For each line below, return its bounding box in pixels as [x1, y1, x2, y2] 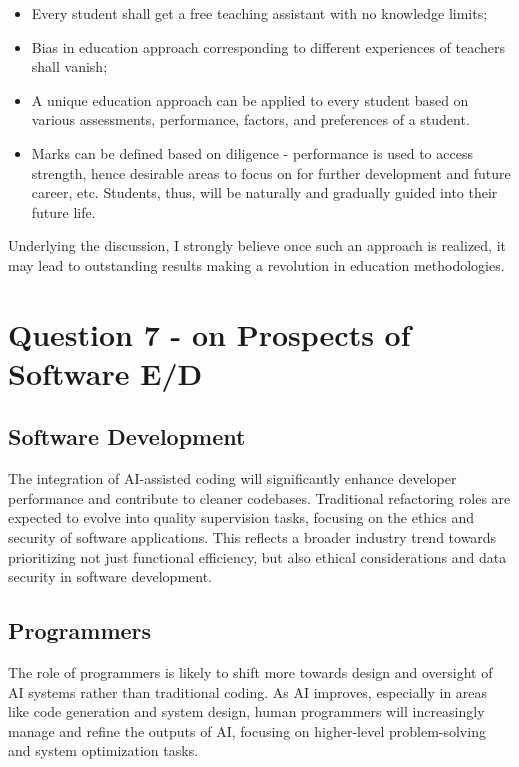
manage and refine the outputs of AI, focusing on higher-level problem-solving [8, 720, 486, 741]
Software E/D [8, 352, 203, 393]
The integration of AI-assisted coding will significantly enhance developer [8, 468, 457, 489]
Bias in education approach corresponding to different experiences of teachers [31, 36, 506, 57]
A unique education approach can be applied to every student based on [31, 89, 469, 110]
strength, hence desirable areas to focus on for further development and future [31, 162, 511, 183]
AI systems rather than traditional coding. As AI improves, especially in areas [8, 681, 488, 702]
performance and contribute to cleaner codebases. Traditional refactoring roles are [8, 487, 511, 508]
